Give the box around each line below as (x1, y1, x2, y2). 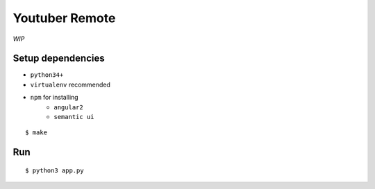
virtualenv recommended (30, 80, 111, 89)
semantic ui (53, 113, 94, 121)
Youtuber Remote (12, 10, 116, 26)
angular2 (53, 103, 83, 111)
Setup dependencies (12, 53, 105, 64)
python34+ (30, 71, 64, 79)
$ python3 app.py (25, 166, 84, 174)
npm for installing (30, 93, 79, 102)
